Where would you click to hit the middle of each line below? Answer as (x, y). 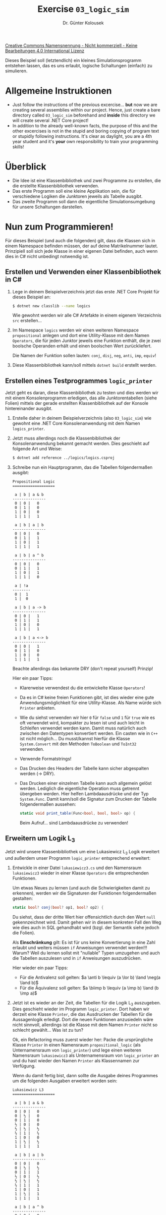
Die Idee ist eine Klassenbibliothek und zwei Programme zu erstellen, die (86, 180)
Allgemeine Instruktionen (58, 91)
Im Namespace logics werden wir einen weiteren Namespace (75, 330)
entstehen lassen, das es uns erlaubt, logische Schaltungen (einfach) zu (79, 65)
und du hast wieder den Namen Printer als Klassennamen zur (76, 1061)
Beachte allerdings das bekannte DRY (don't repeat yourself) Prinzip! (83, 669)
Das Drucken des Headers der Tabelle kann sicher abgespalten (84, 769)
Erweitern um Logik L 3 (40, 839)
